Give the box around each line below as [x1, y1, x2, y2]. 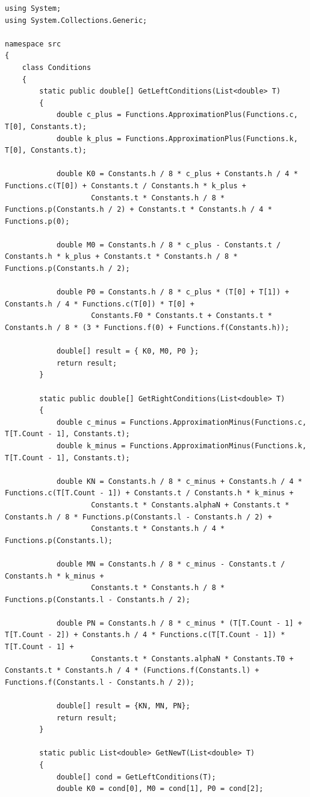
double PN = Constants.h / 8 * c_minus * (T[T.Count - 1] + [56, 618, 302, 627]
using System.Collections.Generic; [5, 16, 147, 25]
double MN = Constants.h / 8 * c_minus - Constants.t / [56, 559, 285, 568]
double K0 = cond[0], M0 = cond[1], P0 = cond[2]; [56, 784, 264, 793]
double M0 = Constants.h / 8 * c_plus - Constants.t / [56, 240, 281, 249]
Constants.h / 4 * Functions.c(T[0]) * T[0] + [5, 299, 194, 308]
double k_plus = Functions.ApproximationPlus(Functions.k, [56, 134, 298, 143]
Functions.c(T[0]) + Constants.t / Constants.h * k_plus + [5, 181, 246, 190]
